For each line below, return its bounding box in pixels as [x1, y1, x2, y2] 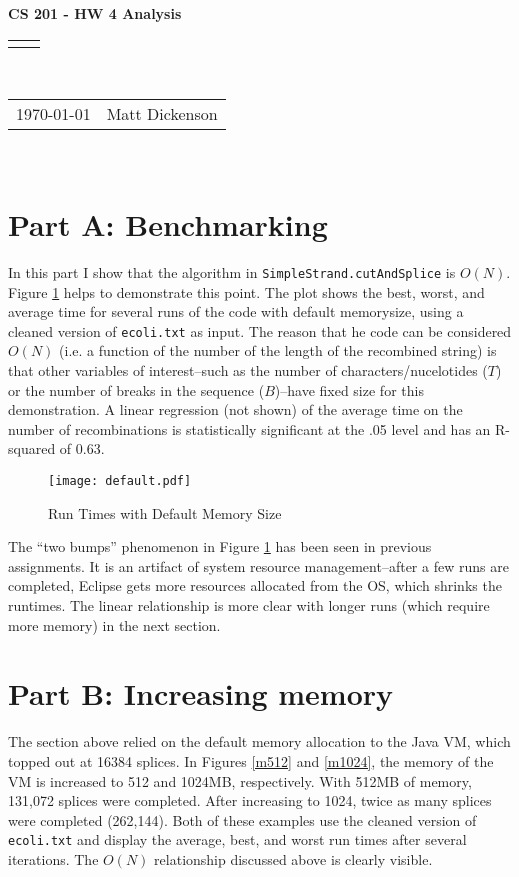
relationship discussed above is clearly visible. [154, 848, 433, 869]
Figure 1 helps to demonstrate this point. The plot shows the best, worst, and [8, 281, 485, 302]
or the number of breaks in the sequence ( [8, 379, 265, 400]
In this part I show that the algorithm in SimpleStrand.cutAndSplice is [8, 261, 456, 282]
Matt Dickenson [106, 102, 218, 126]
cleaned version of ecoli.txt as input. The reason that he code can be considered [8, 320, 512, 341]
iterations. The [8, 848, 99, 869]
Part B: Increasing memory [8, 673, 394, 714]
